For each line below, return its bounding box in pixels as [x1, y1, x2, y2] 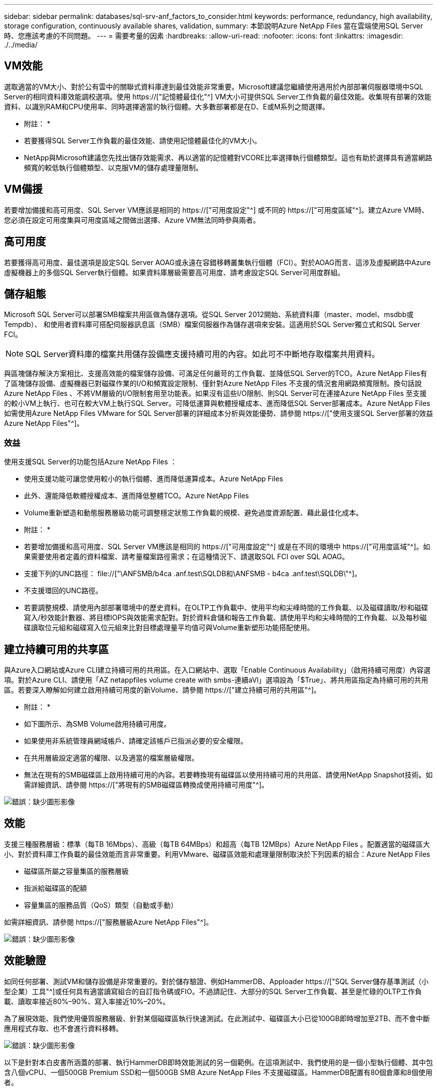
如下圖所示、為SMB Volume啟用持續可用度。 [24, 719, 171, 728]
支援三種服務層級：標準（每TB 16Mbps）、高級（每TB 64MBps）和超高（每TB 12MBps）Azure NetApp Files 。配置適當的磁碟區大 [4, 839, 430, 848]
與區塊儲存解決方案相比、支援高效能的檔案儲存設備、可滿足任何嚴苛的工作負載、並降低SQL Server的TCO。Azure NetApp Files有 [4, 369, 428, 378]
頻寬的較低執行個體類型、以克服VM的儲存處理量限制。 [24, 163, 203, 172]
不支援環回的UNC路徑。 [24, 586, 103, 595]
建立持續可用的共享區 [4, 643, 109, 656]
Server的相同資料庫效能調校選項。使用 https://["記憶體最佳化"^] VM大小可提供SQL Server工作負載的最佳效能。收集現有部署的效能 [4, 92, 432, 101]
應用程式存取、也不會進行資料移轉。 [4, 1024, 123, 1033]
